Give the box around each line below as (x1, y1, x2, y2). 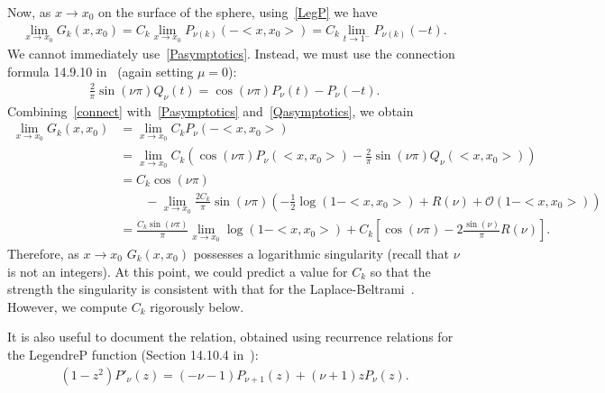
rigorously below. (150, 297, 244, 315)
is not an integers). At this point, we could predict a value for (7, 261, 348, 280)
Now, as (7, 3, 51, 21)
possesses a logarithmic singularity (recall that (193, 244, 449, 263)
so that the (370, 261, 431, 280)
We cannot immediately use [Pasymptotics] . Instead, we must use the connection (7, 44, 455, 63)
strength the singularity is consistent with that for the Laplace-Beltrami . (7, 279, 415, 298)
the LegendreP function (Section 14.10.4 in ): (7, 345, 259, 363)
